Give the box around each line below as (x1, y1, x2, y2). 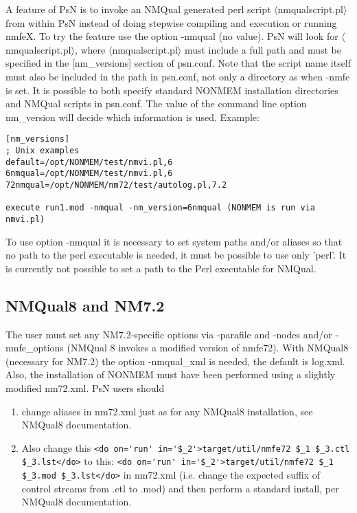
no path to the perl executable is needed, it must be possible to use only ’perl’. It (5, 248, 347, 262)
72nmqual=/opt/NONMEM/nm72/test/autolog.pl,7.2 (5, 179, 227, 190)
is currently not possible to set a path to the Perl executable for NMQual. (5, 261, 316, 275)
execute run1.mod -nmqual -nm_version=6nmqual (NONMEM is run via (5, 203, 316, 213)
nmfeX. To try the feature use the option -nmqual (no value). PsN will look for (5, 29, 338, 43)
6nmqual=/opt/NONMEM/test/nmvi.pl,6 (5, 168, 173, 179)
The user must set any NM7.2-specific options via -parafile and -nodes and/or (5, 327, 332, 341)
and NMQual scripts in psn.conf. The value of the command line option (5, 96, 307, 111)
